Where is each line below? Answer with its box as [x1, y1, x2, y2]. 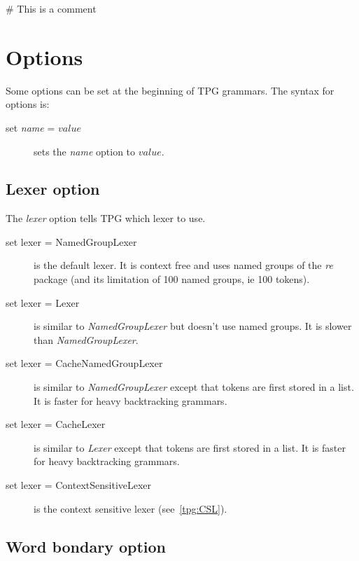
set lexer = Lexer [6, 295, 80, 310]
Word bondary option [6, 535, 167, 557]
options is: [6, 97, 50, 111]
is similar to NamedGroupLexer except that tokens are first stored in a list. [34, 380, 354, 394]
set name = [6, 120, 55, 134]
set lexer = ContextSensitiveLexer [6, 478, 152, 492]
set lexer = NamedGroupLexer [6, 234, 137, 249]
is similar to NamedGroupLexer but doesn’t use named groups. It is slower [34, 319, 352, 333]
